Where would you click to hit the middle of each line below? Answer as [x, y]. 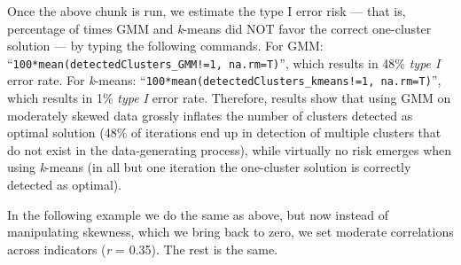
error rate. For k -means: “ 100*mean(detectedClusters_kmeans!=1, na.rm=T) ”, [224, 80]
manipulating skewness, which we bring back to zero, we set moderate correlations [230, 232]
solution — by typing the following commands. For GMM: [165, 46]
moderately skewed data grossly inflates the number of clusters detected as [210, 115]
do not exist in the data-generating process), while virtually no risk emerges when [230, 149]
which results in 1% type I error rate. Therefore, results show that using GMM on [229, 98]
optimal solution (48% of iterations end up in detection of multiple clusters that [224, 132]
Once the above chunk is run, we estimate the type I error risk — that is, [207, 11]
